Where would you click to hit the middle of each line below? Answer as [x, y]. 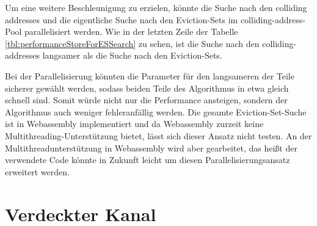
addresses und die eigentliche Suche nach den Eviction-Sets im [122, 19]
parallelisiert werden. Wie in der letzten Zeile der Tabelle [131, 31]
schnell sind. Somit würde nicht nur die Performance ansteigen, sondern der [146, 100]
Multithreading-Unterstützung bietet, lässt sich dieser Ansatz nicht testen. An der [158, 135]
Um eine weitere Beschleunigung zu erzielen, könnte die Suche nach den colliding [156, 7]
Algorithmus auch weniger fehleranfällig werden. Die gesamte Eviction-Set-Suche [156, 111]
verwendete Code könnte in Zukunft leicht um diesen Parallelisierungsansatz [148, 160]
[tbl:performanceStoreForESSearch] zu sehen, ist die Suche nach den [132, 43]
